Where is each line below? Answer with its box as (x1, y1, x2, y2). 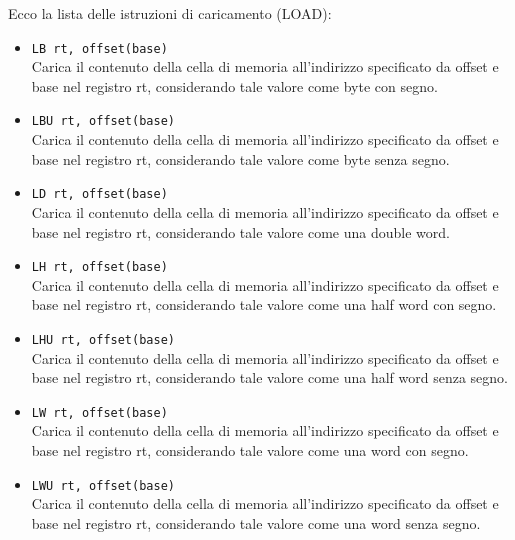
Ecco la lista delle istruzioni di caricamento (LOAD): (8, 3, 332, 23)
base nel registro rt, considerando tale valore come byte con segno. (31, 75, 438, 96)
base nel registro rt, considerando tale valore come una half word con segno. (31, 294, 497, 315)
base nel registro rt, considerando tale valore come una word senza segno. (31, 512, 481, 533)
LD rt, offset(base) (31, 187, 168, 202)
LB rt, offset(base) (31, 41, 168, 56)
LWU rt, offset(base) (31, 478, 175, 493)
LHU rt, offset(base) (31, 332, 175, 347)
